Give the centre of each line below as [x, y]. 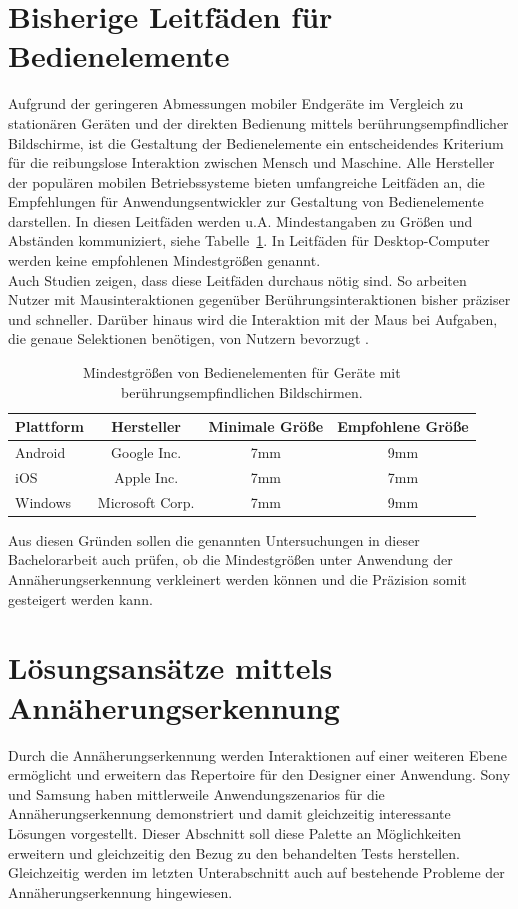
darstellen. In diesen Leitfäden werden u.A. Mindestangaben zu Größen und [240, 220]
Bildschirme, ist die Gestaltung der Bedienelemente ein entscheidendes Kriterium [256, 142]
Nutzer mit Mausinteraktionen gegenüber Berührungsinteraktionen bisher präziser [259, 299]
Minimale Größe [266, 426]
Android [40, 452]
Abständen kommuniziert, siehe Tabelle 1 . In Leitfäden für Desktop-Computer [249, 240]
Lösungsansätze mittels [170, 667]
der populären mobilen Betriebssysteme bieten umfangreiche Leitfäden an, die [246, 181]
